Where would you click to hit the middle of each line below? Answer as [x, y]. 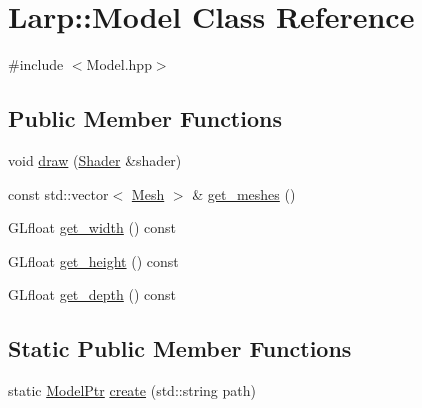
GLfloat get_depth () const [92, 294]
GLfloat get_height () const [93, 260]
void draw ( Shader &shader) [95, 159]
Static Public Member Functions [180, 348]
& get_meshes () [244, 193]
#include [36, 64]
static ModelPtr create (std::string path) [132, 390]
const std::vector [58, 193]
